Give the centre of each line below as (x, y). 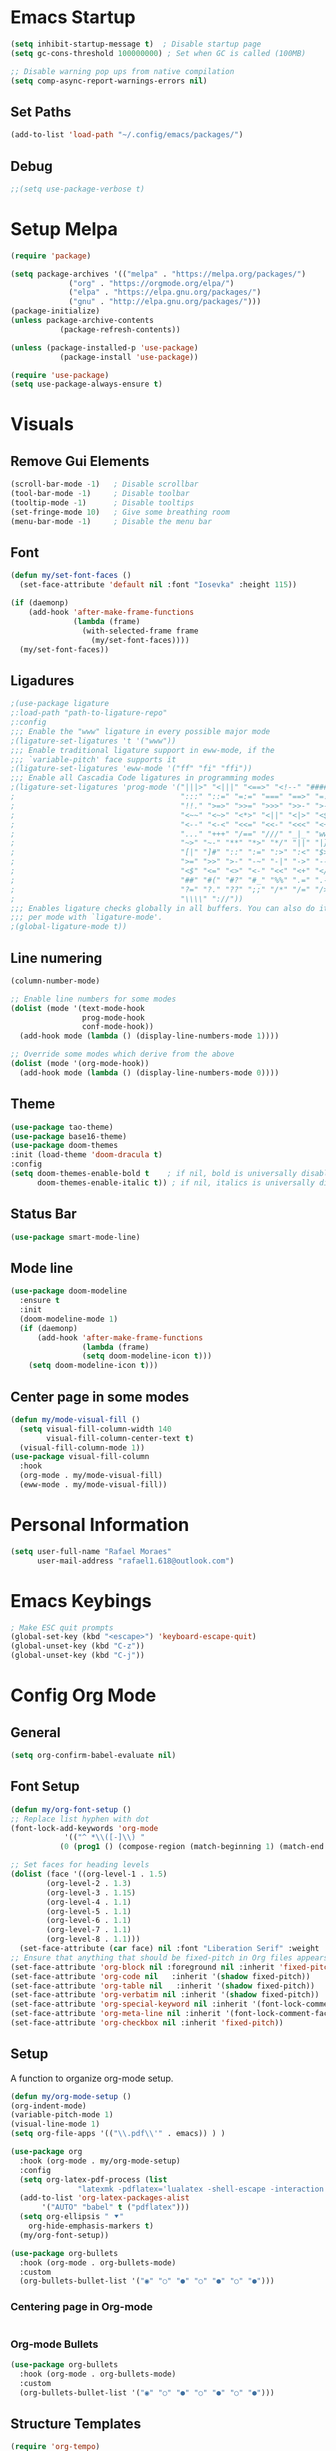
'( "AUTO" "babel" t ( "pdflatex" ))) (115, 2207)
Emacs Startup (73, 17)
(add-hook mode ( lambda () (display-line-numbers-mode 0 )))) (149, 1072)
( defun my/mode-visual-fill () (75, 1419)
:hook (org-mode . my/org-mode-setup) (100, 2161)
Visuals (42, 424)
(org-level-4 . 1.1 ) (89, 1902)
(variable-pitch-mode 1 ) (62, 2115)
